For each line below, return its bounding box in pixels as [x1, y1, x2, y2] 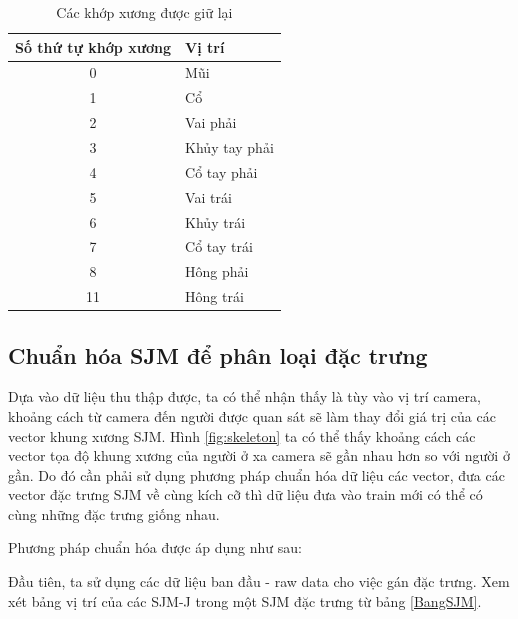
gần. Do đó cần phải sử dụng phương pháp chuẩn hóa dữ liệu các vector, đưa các [8, 464, 505, 485]
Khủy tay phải [185, 136, 274, 157]
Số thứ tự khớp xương [15, 36, 172, 57]
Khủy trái [185, 211, 246, 232]
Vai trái [185, 186, 232, 207]
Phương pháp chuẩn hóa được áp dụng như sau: [8, 537, 302, 558]
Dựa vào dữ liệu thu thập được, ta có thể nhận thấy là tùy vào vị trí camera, [8, 386, 481, 407]
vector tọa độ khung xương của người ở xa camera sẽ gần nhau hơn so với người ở [8, 445, 510, 466]
